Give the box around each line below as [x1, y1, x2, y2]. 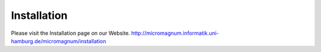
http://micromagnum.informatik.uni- [131, 30, 219, 37]
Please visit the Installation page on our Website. [11, 30, 130, 37]
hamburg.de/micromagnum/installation [11, 37, 106, 44]
